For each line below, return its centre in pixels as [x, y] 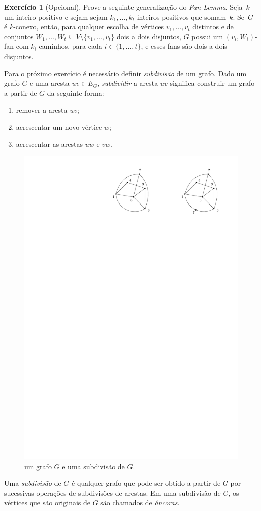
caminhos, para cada [71, 46]
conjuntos [19, 36]
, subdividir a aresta [128, 83]
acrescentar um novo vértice [59, 126]
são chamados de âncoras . [140, 503]
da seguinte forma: [76, 93]
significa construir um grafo [212, 83]
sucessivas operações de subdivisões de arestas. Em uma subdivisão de [112, 493]
